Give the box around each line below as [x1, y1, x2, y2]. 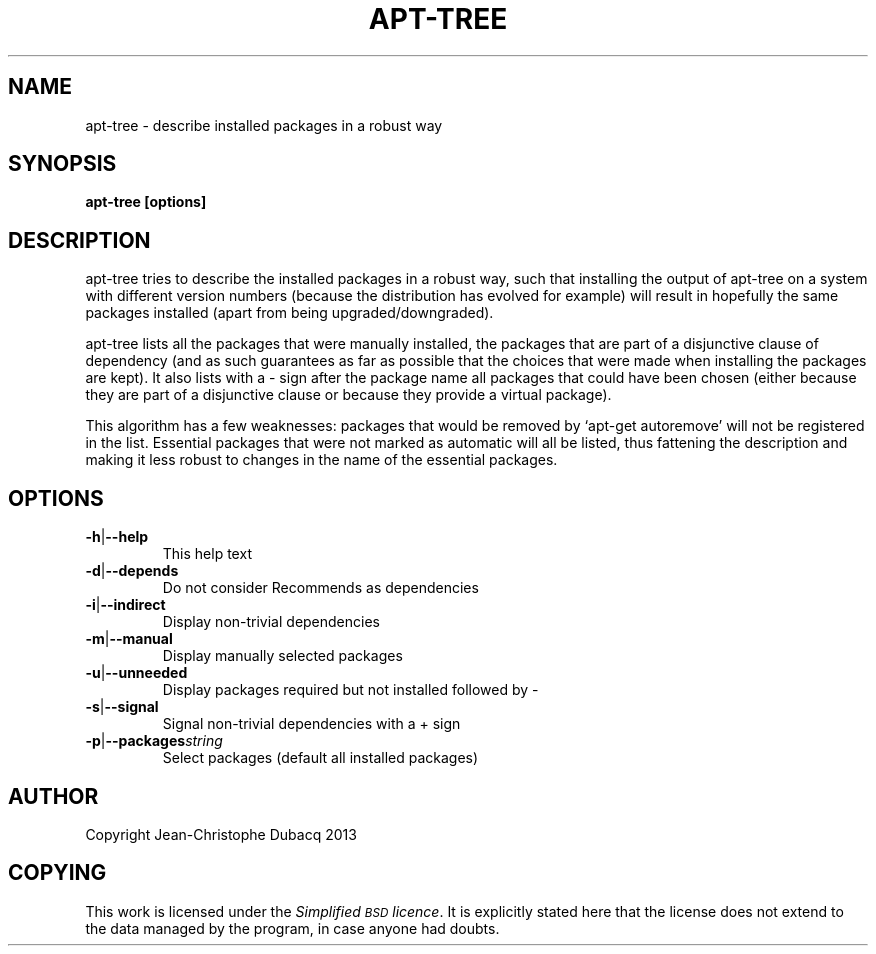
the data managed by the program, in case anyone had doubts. [85, 919, 500, 937]
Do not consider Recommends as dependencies [162, 579, 479, 597]
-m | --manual [85, 630, 173, 648]
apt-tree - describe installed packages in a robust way [85, 116, 443, 134]
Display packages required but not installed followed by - [162, 681, 539, 699]
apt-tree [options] [85, 193, 207, 211]
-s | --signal [85, 698, 159, 716]
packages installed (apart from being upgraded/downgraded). [85, 304, 494, 322]
